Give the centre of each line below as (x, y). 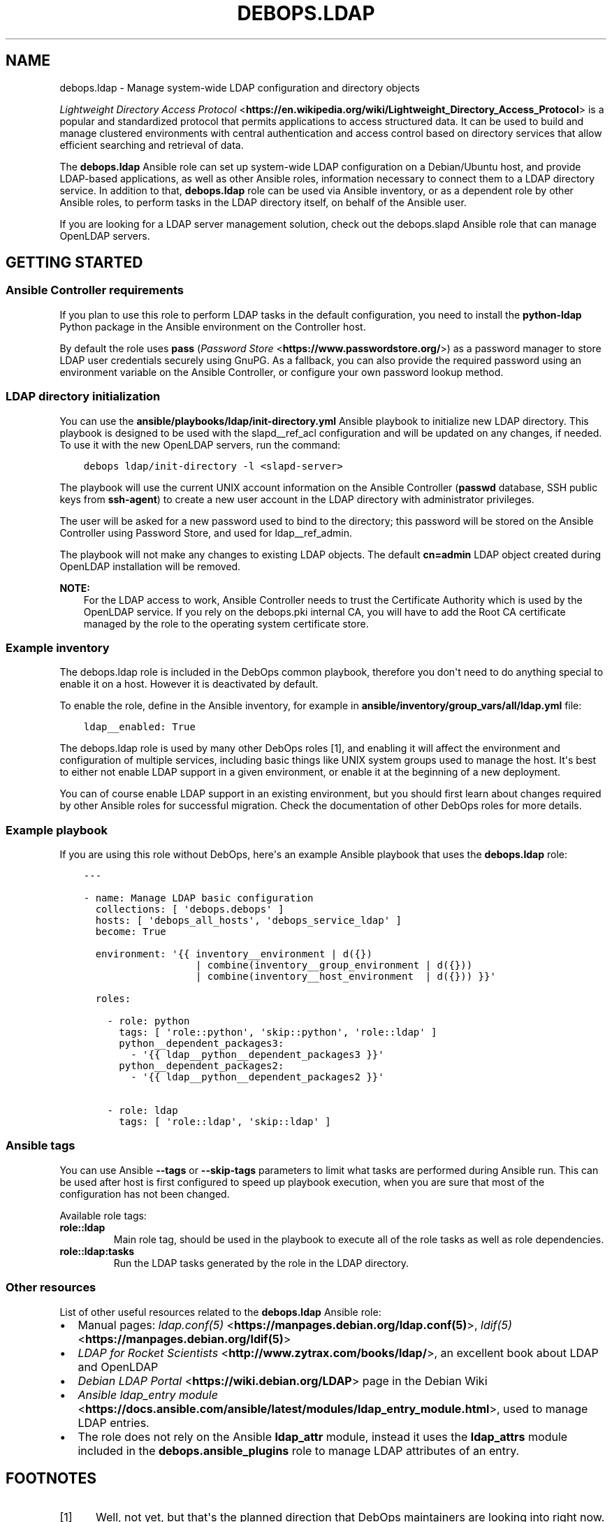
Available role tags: (103, 1215)
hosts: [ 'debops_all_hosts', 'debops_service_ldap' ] (248, 921)
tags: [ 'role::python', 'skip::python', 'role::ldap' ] (278, 1032)
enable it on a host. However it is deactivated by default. (189, 684)
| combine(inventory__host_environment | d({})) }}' (345, 977)
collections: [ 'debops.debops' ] (190, 909)
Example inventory (58, 647)
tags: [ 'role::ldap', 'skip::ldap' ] (225, 1122)
